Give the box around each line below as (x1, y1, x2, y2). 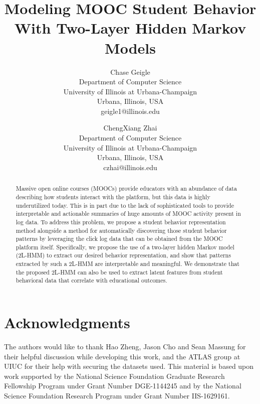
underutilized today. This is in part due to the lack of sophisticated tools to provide (16, 201, 234, 209)
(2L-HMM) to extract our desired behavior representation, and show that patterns (16, 251, 231, 259)
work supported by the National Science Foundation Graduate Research (4, 370, 225, 381)
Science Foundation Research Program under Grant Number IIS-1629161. (4, 390, 230, 401)
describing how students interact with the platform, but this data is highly (16, 192, 210, 201)
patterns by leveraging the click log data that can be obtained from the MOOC (16, 234, 223, 243)
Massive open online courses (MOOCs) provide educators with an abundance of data (16, 184, 237, 193)
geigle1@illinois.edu (101, 105, 160, 116)
